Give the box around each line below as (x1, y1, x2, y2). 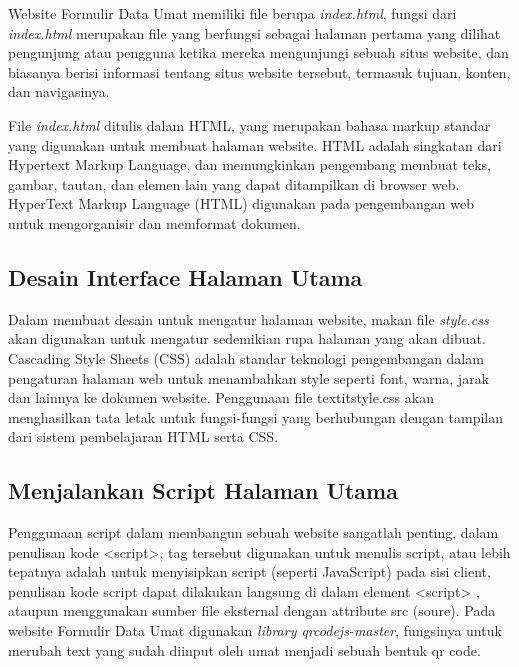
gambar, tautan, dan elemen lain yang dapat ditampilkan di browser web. (8, 173, 460, 194)
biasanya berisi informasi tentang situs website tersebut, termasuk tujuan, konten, (8, 61, 511, 82)
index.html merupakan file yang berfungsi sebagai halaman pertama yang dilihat (8, 22, 501, 43)
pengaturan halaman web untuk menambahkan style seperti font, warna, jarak (8, 367, 490, 388)
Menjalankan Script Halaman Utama (8, 475, 398, 506)
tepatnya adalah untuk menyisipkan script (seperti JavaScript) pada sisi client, (8, 561, 491, 582)
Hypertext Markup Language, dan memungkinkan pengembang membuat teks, (8, 154, 491, 175)
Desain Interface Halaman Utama (8, 261, 363, 292)
